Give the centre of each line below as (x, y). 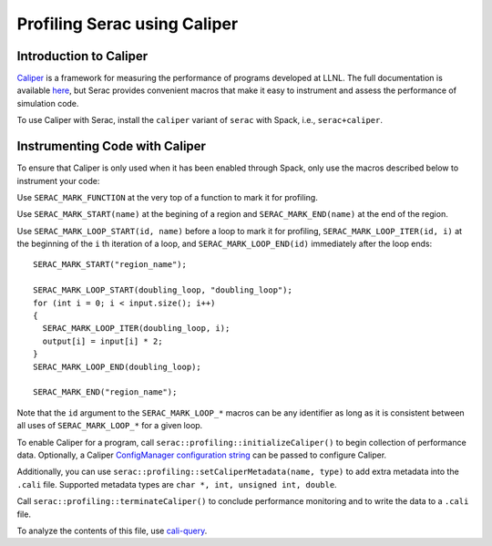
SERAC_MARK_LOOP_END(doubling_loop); (118, 366)
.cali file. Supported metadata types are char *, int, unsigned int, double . (177, 484)
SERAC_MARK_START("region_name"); (110, 265)
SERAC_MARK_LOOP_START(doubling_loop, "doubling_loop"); (163, 290)
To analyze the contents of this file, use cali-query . (112, 531)
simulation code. (48, 103)
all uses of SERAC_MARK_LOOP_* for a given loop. (110, 426)
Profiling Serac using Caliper (128, 24)
